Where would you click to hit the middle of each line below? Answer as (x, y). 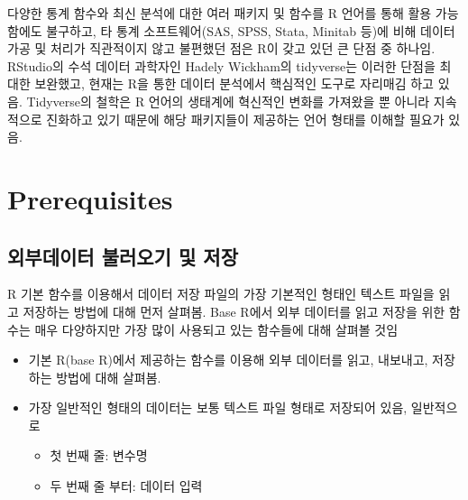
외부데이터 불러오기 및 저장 (123, 256)
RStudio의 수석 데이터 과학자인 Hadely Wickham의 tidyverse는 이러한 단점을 (221, 65)
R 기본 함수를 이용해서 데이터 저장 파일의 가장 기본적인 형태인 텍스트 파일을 (221, 294)
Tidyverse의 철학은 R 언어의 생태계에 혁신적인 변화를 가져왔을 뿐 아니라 (228, 101)
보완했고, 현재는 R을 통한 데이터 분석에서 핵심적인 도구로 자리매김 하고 (234, 83)
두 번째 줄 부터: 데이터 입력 (126, 486)
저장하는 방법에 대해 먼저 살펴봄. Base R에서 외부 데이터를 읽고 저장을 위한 (234, 311)
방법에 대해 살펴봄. (109, 377)
